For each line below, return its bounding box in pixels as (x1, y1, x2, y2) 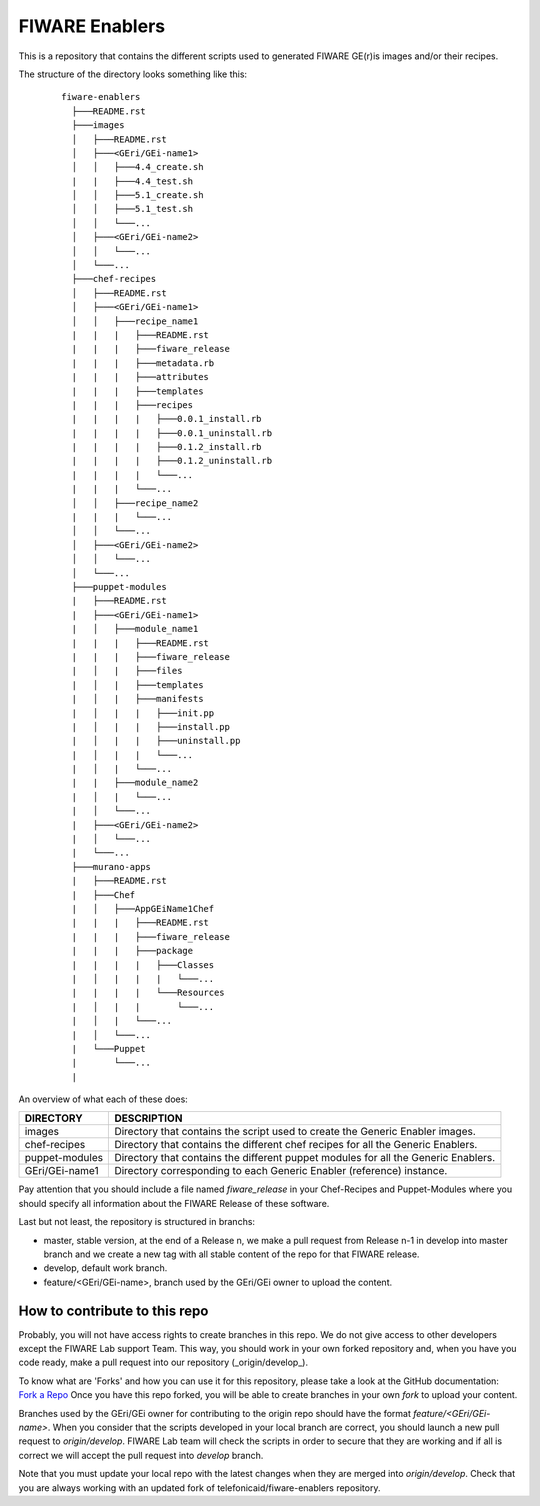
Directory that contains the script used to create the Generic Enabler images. (114, 1125, 477, 1139)
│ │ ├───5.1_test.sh (71, 203, 194, 215)
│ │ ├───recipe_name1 (71, 315, 199, 327)
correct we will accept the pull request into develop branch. (18, 1449, 264, 1461)
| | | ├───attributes (71, 371, 210, 383)
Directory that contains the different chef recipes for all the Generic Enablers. (114, 1138, 478, 1152)
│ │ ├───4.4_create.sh (71, 161, 204, 173)
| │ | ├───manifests (71, 693, 204, 705)
